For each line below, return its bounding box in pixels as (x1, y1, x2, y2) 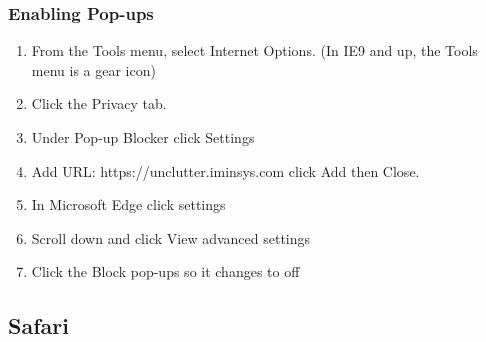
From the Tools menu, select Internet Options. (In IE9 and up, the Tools (31, 40, 478, 61)
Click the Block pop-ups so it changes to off (31, 261, 300, 282)
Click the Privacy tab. (31, 93, 167, 114)
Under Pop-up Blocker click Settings (31, 127, 255, 147)
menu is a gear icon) (31, 59, 156, 80)
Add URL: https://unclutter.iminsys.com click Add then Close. (31, 160, 420, 181)
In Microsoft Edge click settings (31, 194, 226, 215)
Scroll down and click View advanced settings (31, 227, 311, 248)
